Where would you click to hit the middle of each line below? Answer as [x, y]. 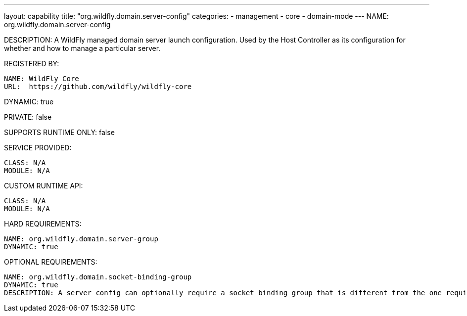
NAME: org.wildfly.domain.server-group [81, 239]
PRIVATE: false [28, 117]
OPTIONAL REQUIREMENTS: [51, 262]
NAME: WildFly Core [42, 79]
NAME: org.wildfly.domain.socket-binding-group [98, 277]
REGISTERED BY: [32, 64]
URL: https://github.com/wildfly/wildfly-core [98, 87]
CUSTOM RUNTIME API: [44, 186]
